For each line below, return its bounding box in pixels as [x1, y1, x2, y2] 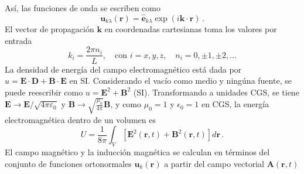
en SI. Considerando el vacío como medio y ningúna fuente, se [69, 74, 292, 87]
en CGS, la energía [201, 98, 269, 110]
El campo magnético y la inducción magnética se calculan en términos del [5, 146, 270, 158]
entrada [5, 34, 32, 46]
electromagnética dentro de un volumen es [5, 113, 156, 125]
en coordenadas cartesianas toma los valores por [104, 23, 277, 35]
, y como [110, 98, 142, 110]
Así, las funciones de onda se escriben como [5, 2, 160, 13]
